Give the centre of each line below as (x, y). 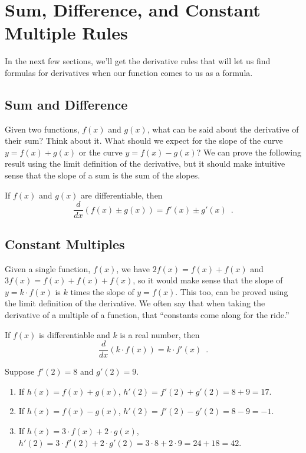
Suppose (20, 371)
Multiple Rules (66, 33)
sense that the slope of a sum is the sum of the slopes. (103, 175)
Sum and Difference (66, 104)
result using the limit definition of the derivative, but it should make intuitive (145, 163)
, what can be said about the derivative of (223, 129)
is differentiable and (75, 334)
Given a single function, (48, 268)
